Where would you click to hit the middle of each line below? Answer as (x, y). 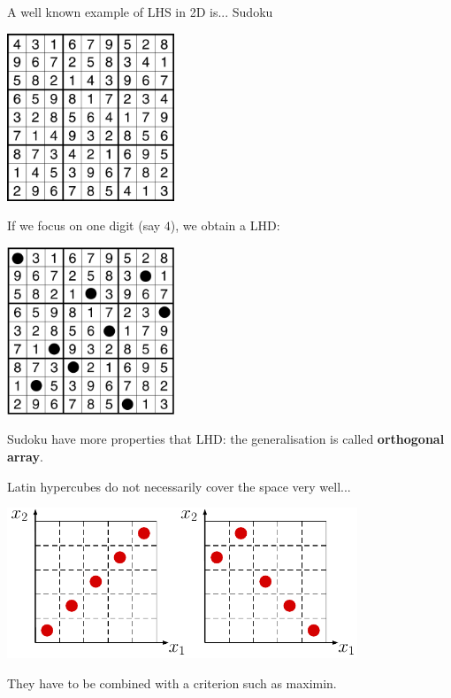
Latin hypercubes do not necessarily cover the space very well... (179, 486)
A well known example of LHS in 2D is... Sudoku (140, 12)
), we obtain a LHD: (225, 225)
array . (25, 456)
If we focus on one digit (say (84, 225)
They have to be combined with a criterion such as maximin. (172, 682)
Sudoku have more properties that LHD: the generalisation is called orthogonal (226, 439)
